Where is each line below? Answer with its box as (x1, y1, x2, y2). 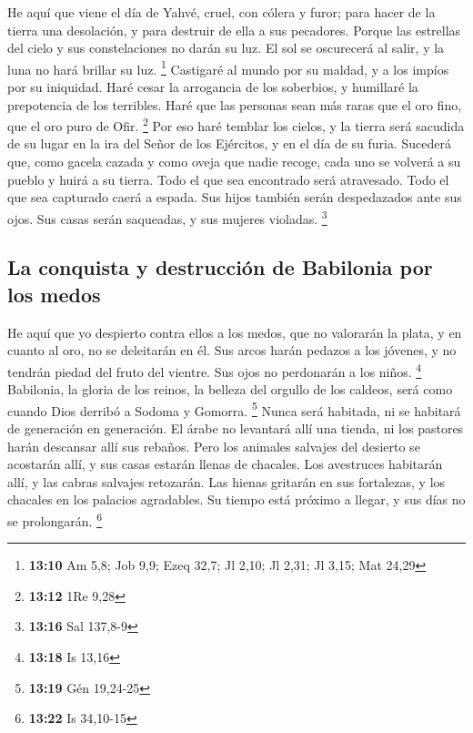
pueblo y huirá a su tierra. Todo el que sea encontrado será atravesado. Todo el (7, 169, 449, 188)
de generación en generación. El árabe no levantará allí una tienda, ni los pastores (7, 418, 464, 437)
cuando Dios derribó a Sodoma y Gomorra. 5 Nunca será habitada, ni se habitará (7, 398, 461, 420)
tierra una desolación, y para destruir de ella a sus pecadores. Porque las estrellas (7, 20, 461, 39)
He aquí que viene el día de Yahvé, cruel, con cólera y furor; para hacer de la (7, 3, 436, 21)
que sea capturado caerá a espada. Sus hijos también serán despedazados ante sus (7, 188, 462, 207)
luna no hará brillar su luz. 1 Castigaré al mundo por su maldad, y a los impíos (7, 56, 449, 78)
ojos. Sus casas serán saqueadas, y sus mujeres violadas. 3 (7, 206, 327, 228)
